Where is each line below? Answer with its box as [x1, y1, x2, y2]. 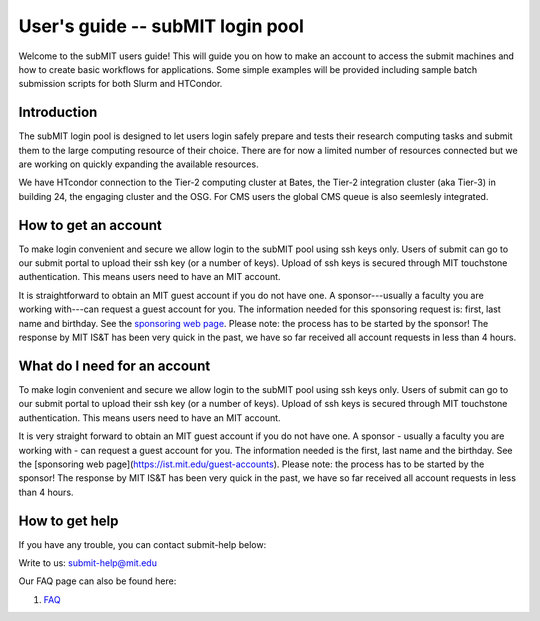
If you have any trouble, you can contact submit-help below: [18, 538, 267, 550]
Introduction [18, 104, 98, 121]
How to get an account [18, 216, 162, 234]
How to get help [18, 512, 119, 529]
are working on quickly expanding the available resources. [18, 158, 259, 170]
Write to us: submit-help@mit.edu [18, 556, 157, 569]
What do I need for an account [18, 357, 211, 374]
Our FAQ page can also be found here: [18, 575, 177, 587]
